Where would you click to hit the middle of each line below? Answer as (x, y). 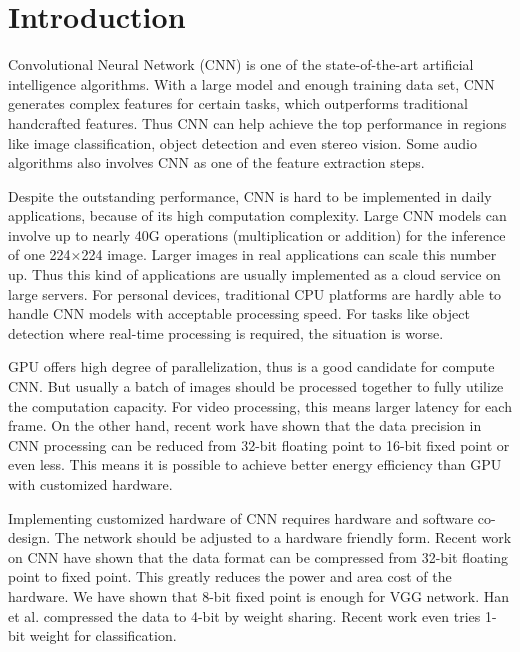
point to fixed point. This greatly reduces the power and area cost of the (230, 576)
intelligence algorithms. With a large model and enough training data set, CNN (251, 83)
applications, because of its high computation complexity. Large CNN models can (257, 215)
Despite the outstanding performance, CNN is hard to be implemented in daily (250, 195)
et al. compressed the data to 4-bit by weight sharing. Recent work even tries (244, 615)
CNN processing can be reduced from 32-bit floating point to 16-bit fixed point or (259, 444)
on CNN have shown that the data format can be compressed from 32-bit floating (258, 556)
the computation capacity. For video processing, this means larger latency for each (260, 405)
